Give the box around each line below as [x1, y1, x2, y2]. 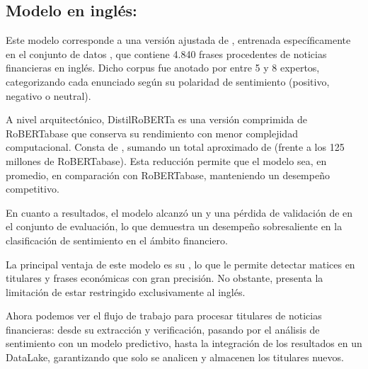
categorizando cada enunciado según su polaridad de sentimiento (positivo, [6, 74, 330, 89]
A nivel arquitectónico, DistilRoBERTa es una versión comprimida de [6, 112, 307, 127]
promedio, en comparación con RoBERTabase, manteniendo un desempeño [6, 167, 330, 182]
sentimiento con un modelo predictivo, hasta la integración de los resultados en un [6, 336, 362, 351]
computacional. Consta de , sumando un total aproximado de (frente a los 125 [6, 140, 345, 154]
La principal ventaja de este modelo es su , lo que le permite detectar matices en [6, 256, 355, 271]
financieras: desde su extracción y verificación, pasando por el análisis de [6, 322, 320, 336]
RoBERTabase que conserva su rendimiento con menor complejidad [6, 125, 298, 140]
